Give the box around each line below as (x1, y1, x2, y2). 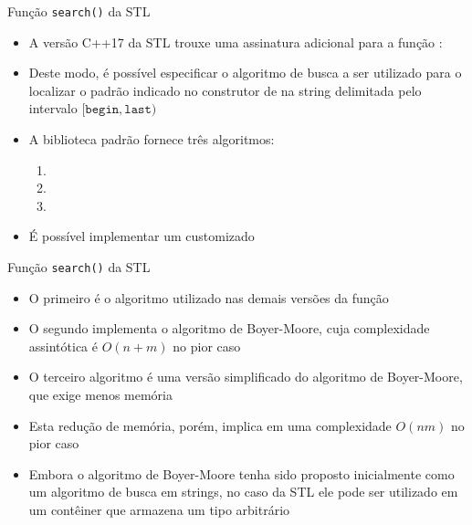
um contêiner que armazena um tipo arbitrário (28, 500, 290, 519)
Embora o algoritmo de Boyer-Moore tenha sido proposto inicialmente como (28, 464, 455, 483)
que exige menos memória (28, 385, 173, 404)
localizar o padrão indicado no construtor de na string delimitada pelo (28, 80, 422, 100)
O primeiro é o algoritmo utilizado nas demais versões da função (28, 288, 389, 307)
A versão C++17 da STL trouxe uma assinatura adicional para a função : (28, 32, 443, 51)
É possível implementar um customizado (28, 226, 255, 246)
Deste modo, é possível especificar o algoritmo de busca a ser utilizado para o (28, 63, 462, 82)
